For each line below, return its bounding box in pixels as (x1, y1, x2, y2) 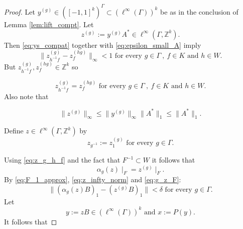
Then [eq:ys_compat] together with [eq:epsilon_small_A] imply (4, 39, 201, 50)
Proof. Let (4, 6, 35, 17)
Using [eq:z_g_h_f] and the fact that (4, 155, 120, 165)
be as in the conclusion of (160, 6, 238, 17)
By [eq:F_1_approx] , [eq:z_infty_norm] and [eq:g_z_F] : (4, 174, 181, 185)
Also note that (4, 91, 49, 101)
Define (4, 125, 24, 136)
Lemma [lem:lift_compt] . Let (4, 19, 94, 29)
